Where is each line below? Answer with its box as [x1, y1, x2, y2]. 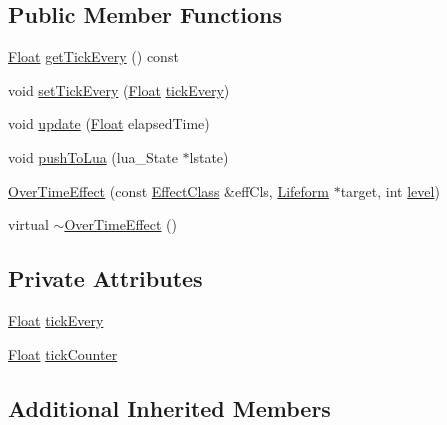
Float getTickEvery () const [8, 46, 179, 67]
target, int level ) [340, 180, 440, 201]
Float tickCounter [8, 343, 118, 364]
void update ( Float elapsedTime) [8, 113, 210, 134]
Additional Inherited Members [8, 392, 331, 423]
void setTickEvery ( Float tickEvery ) [8, 79, 230, 100]
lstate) [189, 146, 229, 167]
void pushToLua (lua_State [8, 146, 178, 167]
